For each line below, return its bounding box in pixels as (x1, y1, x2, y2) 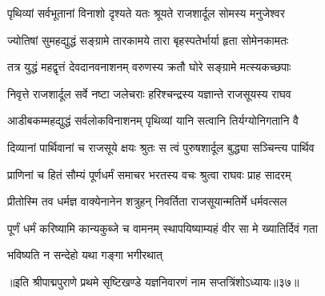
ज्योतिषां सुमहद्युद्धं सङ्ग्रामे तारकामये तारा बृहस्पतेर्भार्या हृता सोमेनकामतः (7, 31, 289, 48)
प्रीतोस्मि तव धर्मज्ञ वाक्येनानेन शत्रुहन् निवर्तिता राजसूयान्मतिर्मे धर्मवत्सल (7, 193, 287, 210)
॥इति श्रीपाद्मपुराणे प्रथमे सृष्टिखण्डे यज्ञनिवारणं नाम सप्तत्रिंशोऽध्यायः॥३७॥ (7, 273, 299, 290)
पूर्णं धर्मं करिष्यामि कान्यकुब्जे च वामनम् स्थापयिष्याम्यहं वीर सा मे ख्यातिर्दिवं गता (7, 219, 318, 236)
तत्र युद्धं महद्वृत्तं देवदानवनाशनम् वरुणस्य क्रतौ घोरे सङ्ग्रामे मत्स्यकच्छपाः (7, 58, 291, 75)
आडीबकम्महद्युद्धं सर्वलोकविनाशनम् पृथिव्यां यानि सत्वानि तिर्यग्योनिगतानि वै (7, 112, 299, 129)
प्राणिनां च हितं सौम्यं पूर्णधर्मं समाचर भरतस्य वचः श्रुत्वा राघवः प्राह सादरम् (7, 166, 291, 182)
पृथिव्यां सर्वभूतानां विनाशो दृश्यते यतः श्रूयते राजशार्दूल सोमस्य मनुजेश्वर (7, 5, 285, 21)
